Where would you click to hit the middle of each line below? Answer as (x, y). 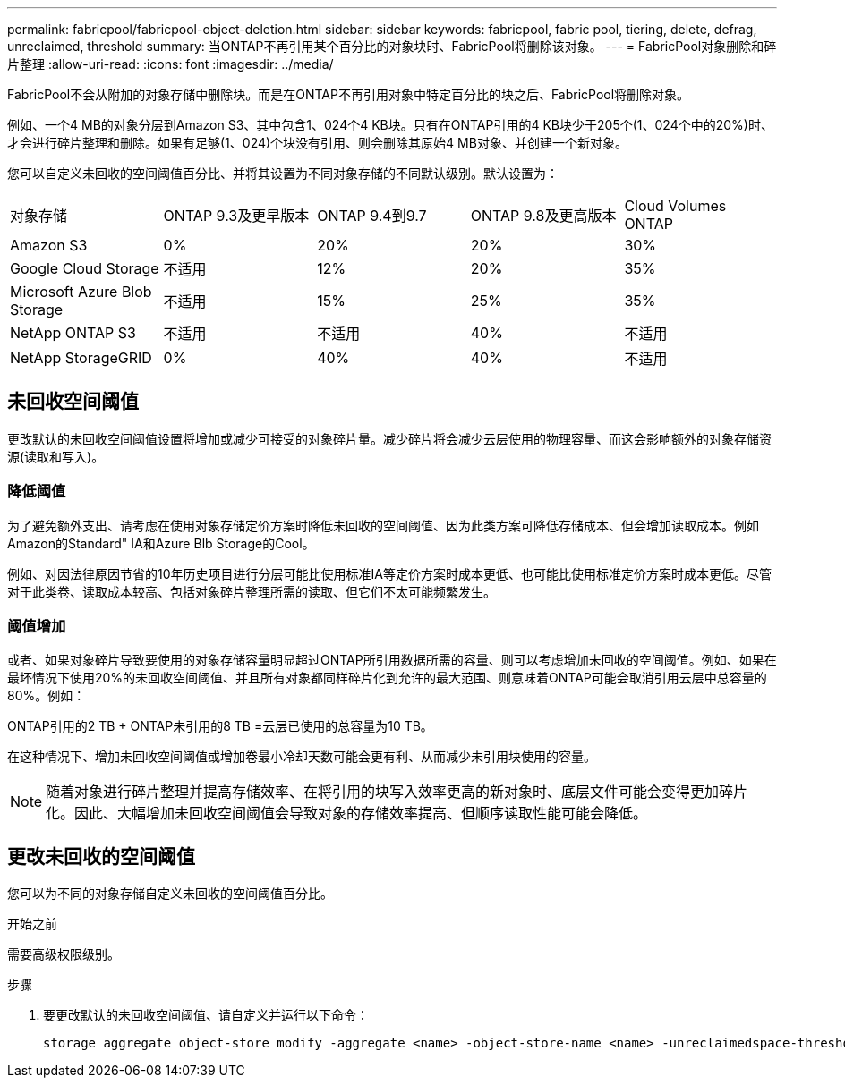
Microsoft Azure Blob (81, 292)
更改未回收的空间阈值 (101, 856)
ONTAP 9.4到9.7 (372, 216)
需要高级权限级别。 (64, 954)
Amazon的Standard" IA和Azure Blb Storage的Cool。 (161, 543)
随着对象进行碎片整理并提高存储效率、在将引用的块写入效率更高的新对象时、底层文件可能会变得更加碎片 (397, 792)
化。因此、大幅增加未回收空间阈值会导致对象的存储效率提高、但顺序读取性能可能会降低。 (347, 814)
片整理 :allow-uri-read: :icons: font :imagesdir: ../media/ (171, 64)
